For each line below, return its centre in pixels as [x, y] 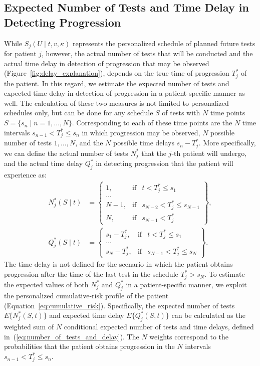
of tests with [181, 113]
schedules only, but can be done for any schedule [79, 113]
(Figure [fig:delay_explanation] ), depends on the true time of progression [117, 73]
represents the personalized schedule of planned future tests [164, 43]
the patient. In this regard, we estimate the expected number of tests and [117, 83]
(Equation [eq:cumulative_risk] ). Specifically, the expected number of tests [119, 305]
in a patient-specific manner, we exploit [186, 284]
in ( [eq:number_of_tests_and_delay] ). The [72, 336]
